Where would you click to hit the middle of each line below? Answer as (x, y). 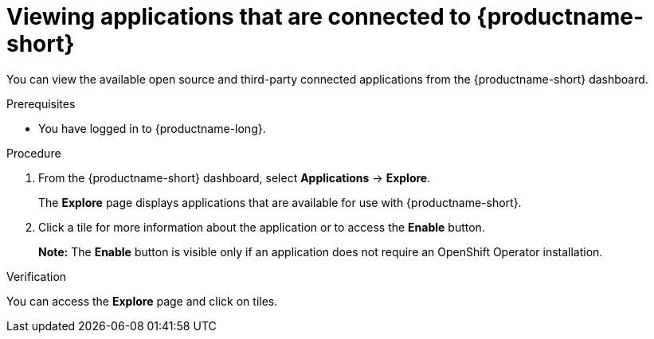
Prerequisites (41, 103)
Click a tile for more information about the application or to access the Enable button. (262, 227)
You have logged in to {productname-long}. (152, 128)
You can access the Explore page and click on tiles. (142, 301)
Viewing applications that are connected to (239, 17)
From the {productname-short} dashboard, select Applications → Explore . (235, 177)
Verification (37, 276)
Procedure (34, 153)
